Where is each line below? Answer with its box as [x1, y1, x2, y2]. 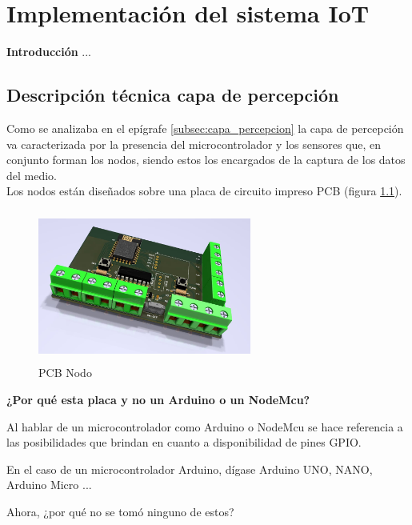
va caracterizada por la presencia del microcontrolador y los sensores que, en [6, 135, 382, 152]
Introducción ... [6, 43, 91, 60]
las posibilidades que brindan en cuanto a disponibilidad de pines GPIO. [6, 434, 362, 451]
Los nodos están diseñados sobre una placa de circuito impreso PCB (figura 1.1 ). [6, 182, 402, 199]
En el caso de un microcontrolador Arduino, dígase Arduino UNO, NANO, [6, 460, 373, 477]
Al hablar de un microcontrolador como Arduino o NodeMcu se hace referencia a [6, 418, 403, 435]
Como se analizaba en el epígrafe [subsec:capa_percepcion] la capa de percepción [6, 119, 404, 136]
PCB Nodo [38, 364, 92, 381]
